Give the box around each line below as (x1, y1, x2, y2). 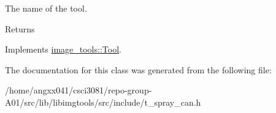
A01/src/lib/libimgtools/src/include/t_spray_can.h (5, 95, 201, 108)
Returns (5, 22, 35, 35)
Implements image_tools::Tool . (5, 43, 121, 56)
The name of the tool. (5, 2, 87, 14)
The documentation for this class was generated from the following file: (5, 63, 272, 76)
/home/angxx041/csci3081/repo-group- (5, 84, 152, 97)
